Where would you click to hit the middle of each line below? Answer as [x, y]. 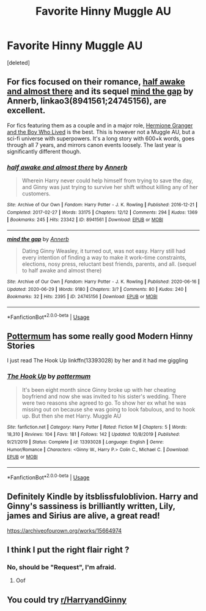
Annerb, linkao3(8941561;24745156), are [87, 101]
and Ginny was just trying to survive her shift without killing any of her [110, 187]
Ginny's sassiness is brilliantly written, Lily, [91, 506]
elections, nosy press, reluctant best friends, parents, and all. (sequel [109, 264]
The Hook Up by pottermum [49, 377]
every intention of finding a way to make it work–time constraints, [104, 258]
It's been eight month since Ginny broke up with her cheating [99, 389]
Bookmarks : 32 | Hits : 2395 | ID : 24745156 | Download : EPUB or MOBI [82, 297]
